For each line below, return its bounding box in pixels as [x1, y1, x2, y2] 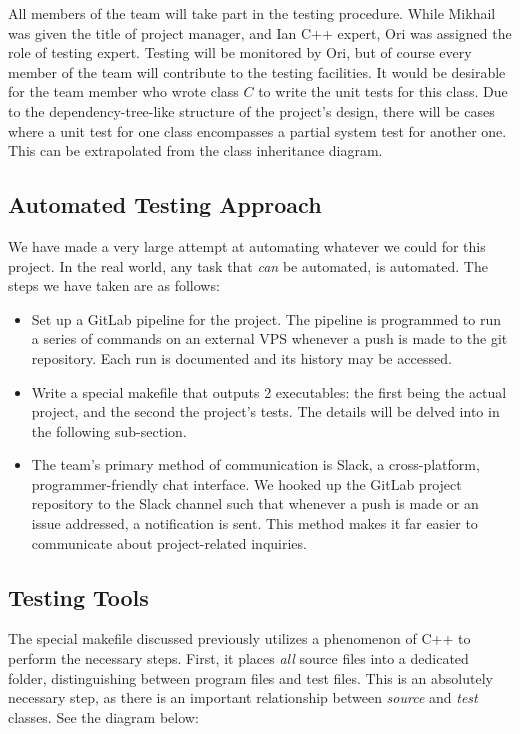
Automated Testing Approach [8, 189, 322, 220]
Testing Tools [8, 581, 149, 612]
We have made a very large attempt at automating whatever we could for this [8, 235, 486, 256]
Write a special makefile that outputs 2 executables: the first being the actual [31, 381, 507, 402]
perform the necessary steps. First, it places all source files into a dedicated [8, 648, 469, 669]
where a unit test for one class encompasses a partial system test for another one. [8, 120, 507, 141]
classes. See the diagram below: [8, 706, 199, 727]
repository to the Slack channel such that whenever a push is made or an [31, 493, 479, 514]
